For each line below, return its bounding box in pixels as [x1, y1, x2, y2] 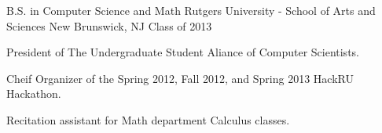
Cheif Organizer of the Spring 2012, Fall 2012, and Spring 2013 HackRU [6, 70, 354, 86]
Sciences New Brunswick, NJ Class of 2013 [6, 17, 212, 34]
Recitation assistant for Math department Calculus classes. [6, 111, 290, 128]
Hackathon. [6, 85, 61, 102]
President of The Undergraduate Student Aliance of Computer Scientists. [6, 44, 359, 60]
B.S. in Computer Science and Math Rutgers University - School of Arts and [6, 2, 376, 18]
